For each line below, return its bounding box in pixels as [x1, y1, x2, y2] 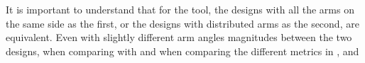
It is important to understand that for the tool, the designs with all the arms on [6, 2, 354, 16]
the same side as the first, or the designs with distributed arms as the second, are [6, 16, 359, 30]
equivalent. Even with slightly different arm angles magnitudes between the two [6, 30, 352, 45]
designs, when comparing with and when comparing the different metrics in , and [6, 43, 359, 58]
